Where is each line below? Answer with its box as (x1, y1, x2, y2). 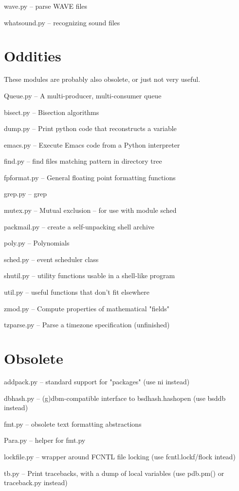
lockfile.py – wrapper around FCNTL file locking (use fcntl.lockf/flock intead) (4, 451, 236, 461)
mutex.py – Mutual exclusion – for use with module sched (4, 205, 177, 215)
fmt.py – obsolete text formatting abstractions (4, 418, 142, 429)
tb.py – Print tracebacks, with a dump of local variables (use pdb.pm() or (4, 468, 224, 478)
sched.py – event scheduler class (4, 254, 99, 264)
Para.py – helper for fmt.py (4, 435, 86, 445)
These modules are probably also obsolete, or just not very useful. (4, 74, 201, 84)
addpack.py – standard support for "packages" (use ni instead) (4, 376, 190, 386)
